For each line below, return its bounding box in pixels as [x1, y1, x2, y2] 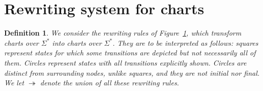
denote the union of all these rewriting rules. [40, 77, 179, 88]
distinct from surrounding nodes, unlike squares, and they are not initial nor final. [4, 67, 260, 78]
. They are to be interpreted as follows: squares [112, 37, 258, 48]
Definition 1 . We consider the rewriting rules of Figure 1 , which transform [4, 27, 242, 38]
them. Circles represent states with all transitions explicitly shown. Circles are [4, 57, 247, 68]
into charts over [52, 37, 102, 48]
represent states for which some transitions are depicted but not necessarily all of [4, 47, 256, 58]
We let [4, 77, 24, 88]
